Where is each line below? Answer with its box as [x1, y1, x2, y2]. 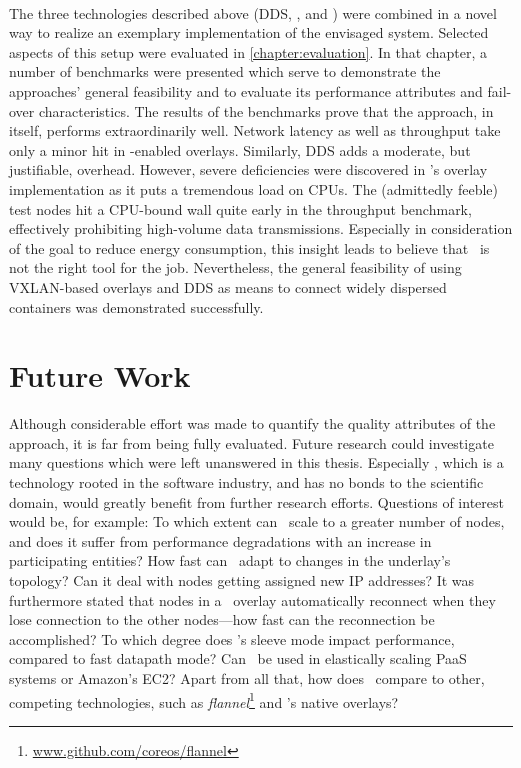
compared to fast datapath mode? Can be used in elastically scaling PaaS [9, 648, 467, 669]
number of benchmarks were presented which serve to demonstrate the [9, 61, 441, 82]
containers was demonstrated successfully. [9, 296, 264, 317]
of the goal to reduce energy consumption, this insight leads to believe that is [9, 237, 490, 258]
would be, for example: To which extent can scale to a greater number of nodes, [9, 511, 505, 532]
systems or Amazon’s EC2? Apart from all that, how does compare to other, [9, 667, 485, 688]
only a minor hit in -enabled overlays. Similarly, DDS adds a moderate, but [9, 139, 471, 160]
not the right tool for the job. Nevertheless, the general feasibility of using [9, 257, 462, 278]
